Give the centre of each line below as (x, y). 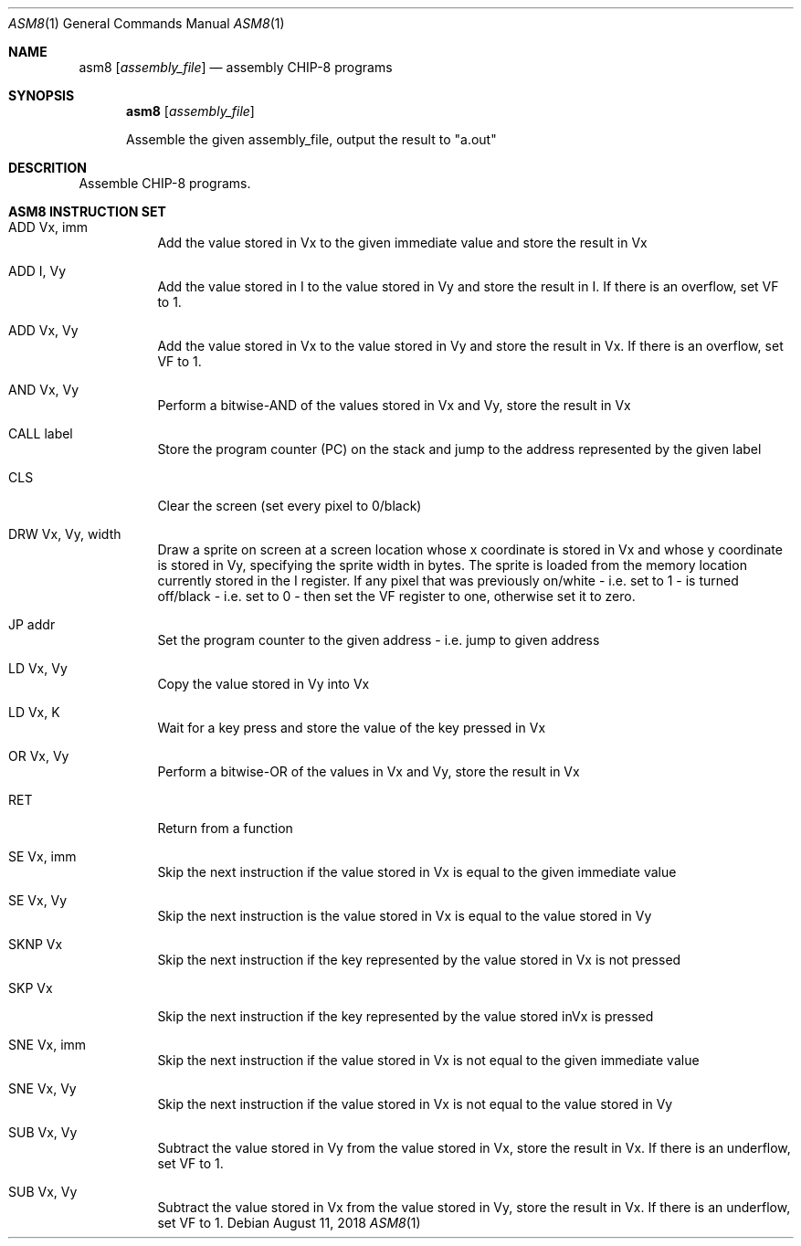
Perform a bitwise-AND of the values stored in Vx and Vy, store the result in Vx (394, 405)
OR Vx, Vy (39, 756)
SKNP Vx (36, 944)
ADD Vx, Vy (43, 330)
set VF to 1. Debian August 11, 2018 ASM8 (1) (289, 1223)
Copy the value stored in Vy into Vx (263, 684)
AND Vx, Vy (44, 390)
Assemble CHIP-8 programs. (165, 183)
